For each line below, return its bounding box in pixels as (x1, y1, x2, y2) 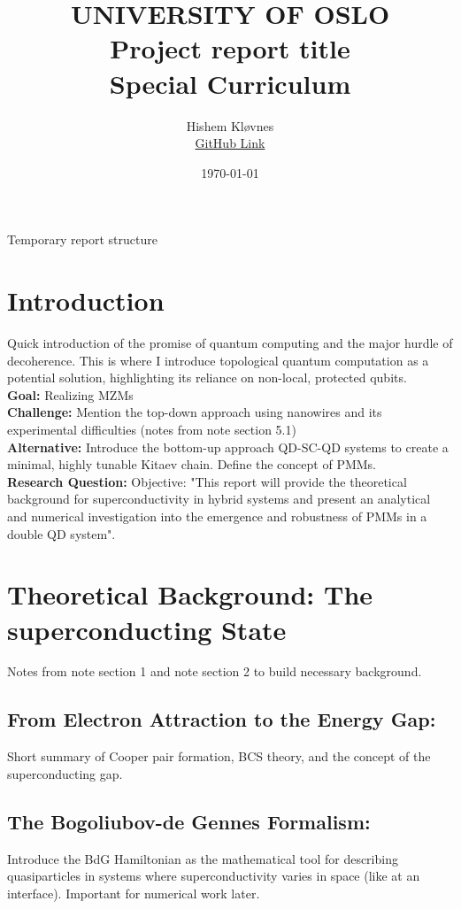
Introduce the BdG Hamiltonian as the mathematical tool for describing (7, 849, 398, 867)
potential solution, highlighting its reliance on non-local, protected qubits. (7, 368, 407, 387)
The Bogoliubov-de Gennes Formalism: (7, 807, 371, 835)
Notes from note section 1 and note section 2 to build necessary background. (7, 662, 422, 681)
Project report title (110, 30, 350, 66)
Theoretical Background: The (7, 576, 373, 612)
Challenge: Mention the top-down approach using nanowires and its (7, 403, 382, 421)
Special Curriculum (109, 65, 351, 101)
